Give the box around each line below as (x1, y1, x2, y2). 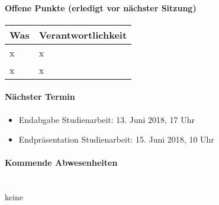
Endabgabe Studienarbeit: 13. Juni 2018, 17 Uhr (18, 113, 195, 125)
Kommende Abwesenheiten (5, 156, 118, 169)
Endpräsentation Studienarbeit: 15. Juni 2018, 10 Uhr (18, 133, 214, 146)
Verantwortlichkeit (38, 27, 127, 42)
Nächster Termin (5, 90, 75, 103)
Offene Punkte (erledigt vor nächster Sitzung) (5, 1, 197, 14)
